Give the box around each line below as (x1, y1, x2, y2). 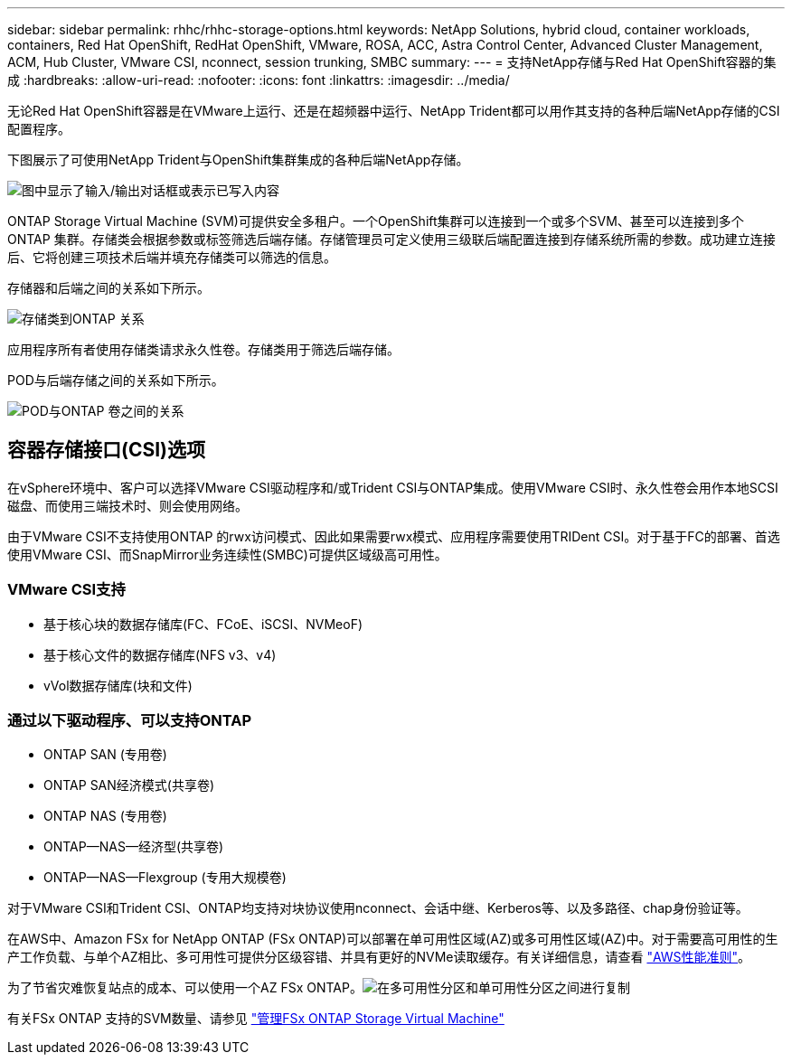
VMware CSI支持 (7, 580, 126, 599)
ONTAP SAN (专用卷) (43, 747, 167, 763)
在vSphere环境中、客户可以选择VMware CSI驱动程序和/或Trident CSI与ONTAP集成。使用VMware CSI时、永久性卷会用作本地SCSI (7, 479, 778, 495)
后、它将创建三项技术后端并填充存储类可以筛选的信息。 (7, 249, 336, 265)
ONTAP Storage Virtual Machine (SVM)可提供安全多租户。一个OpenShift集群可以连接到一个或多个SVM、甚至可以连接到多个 (7, 213, 744, 229)
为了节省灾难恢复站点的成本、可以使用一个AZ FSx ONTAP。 (7, 980, 363, 996)
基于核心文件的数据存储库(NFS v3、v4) (43, 646, 277, 663)
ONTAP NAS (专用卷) (43, 808, 167, 824)
